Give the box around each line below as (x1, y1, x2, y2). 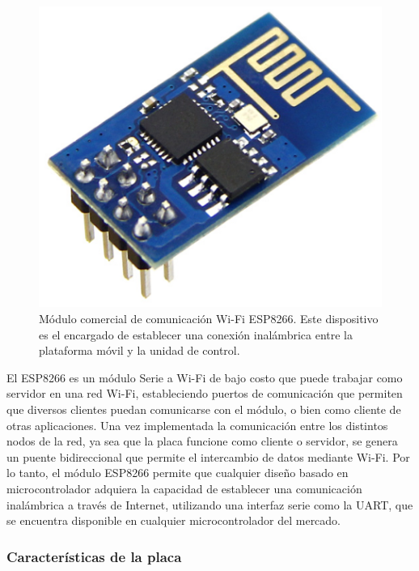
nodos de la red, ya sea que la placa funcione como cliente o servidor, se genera (6, 433, 398, 450)
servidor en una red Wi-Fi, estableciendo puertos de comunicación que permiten (6, 385, 403, 402)
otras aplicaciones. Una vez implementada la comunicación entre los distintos (6, 416, 388, 433)
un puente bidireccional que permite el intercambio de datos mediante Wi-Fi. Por (6, 448, 410, 465)
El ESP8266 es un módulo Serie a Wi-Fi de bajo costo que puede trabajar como (6, 369, 403, 386)
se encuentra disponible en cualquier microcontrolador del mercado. (6, 512, 341, 529)
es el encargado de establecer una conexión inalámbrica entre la (39, 326, 353, 343)
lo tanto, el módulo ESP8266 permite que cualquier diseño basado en (6, 464, 349, 481)
